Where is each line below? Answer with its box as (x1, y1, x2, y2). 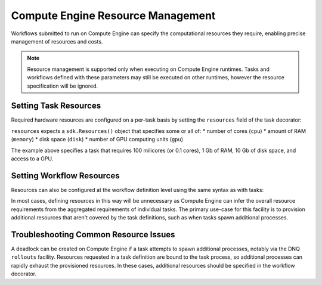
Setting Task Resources (11, 101, 101, 111)
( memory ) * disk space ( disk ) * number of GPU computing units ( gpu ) (11, 136, 184, 143)
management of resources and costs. (11, 38, 103, 45)
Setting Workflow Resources (11, 171, 120, 181)
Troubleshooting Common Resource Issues (11, 230, 175, 240)
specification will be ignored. (27, 82, 98, 89)
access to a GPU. (11, 155, 54, 162)
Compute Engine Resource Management (11, 9, 216, 22)
